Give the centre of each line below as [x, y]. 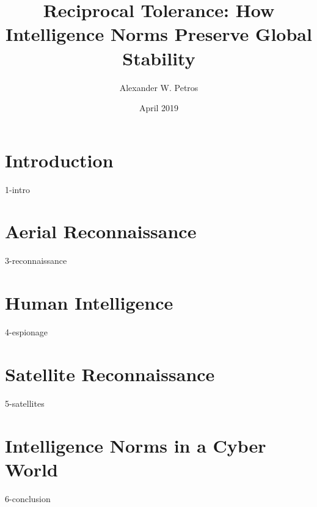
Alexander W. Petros [159, 87]
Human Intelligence [89, 303]
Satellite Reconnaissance [110, 374]
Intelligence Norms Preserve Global [159, 34]
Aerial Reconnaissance [101, 231]
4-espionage [27, 332]
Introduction [59, 160]
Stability [159, 58]
